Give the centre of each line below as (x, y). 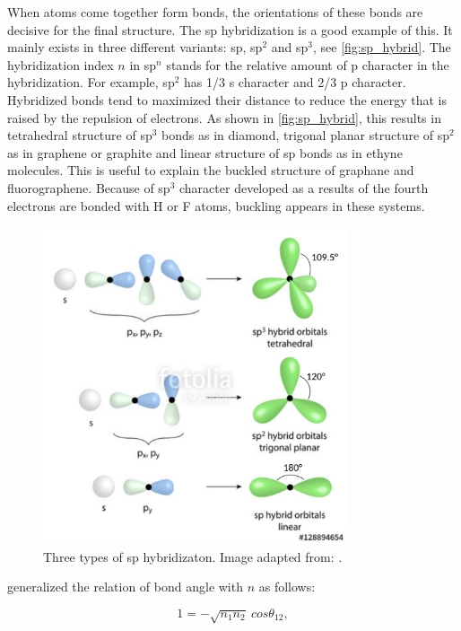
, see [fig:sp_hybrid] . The (382, 47)
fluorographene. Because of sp (89, 187)
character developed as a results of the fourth (304, 187)
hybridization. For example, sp (91, 82)
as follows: (287, 587)
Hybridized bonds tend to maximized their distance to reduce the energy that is (227, 99)
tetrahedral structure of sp (80, 135)
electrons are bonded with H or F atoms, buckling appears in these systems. (216, 205)
